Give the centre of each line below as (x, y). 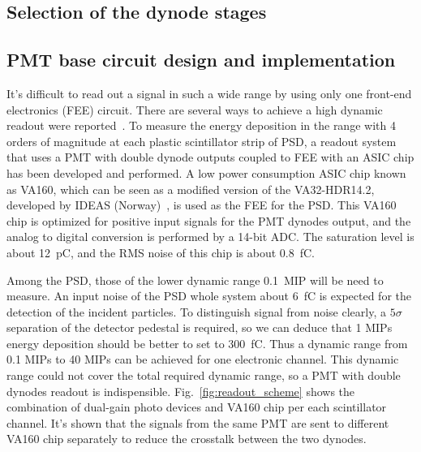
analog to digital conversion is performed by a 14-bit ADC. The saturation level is (210, 237)
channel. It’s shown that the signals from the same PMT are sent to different (198, 422)
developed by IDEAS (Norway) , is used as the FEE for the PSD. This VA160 (202, 205)
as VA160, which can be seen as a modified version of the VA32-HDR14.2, (191, 189)
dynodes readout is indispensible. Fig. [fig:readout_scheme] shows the (181, 391)
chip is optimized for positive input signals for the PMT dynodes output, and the (209, 220)
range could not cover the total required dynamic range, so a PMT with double (204, 375)
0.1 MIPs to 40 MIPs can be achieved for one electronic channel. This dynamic (203, 359)
